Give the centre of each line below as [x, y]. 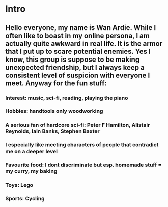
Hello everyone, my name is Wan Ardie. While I [81, 28]
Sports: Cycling [25, 199]
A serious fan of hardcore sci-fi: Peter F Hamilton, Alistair [78, 125]
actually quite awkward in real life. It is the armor [84, 43]
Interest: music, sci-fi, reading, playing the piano [67, 98]
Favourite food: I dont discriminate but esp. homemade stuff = [83, 165]
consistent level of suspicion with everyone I [78, 75]
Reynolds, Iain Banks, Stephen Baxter [53, 131]
